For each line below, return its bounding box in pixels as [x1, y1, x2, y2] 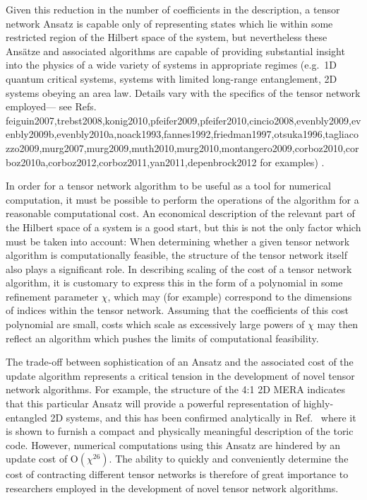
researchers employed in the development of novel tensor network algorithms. [6, 481, 339, 495]
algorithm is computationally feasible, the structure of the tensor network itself [6, 248, 347, 262]
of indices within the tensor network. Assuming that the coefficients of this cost [6, 303, 349, 318]
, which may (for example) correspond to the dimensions [107, 289, 352, 303]
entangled [6, 409, 47, 424]
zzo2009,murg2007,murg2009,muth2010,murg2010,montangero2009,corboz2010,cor [6, 140, 359, 155]
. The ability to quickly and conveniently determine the [109, 451, 349, 466]
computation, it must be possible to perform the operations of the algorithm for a [6, 192, 359, 207]
